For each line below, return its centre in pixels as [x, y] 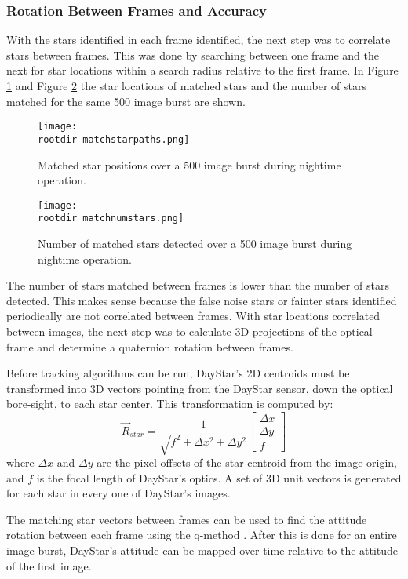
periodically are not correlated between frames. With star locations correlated [193, 316]
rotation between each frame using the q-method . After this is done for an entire [202, 535]
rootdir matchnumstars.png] [111, 218]
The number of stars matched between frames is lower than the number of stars [198, 285]
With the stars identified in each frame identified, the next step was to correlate [199, 40]
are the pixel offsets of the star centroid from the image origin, [247, 462]
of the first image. [49, 565]
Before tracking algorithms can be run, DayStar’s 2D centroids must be [178, 373]
